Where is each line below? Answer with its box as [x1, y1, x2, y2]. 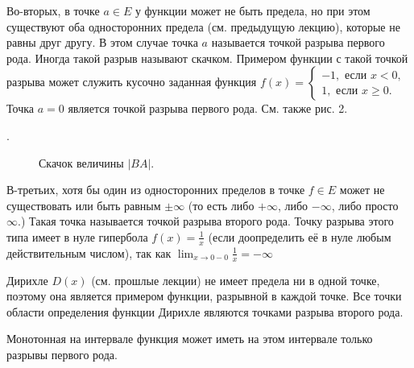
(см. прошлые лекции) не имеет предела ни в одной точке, [91, 271, 380, 288]
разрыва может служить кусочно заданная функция [6, 73, 257, 90]
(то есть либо [188, 196, 255, 213]
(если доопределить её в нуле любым [208, 228, 391, 245]
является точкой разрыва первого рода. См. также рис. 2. [68, 100, 348, 117]
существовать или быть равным [6, 196, 161, 213]
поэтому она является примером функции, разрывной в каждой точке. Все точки [6, 287, 402, 304]
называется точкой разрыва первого [211, 34, 385, 51]
